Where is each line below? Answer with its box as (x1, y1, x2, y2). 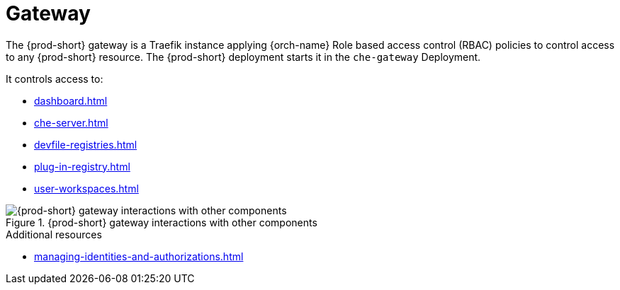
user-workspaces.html (34, 182, 139, 195)
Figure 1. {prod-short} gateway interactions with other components (6, 216, 317, 228)
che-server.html (34, 116, 108, 129)
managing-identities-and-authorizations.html (34, 250, 244, 262)
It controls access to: (6, 72, 103, 85)
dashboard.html (34, 94, 108, 107)
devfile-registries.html (34, 138, 137, 151)
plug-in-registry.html (34, 160, 130, 173)
